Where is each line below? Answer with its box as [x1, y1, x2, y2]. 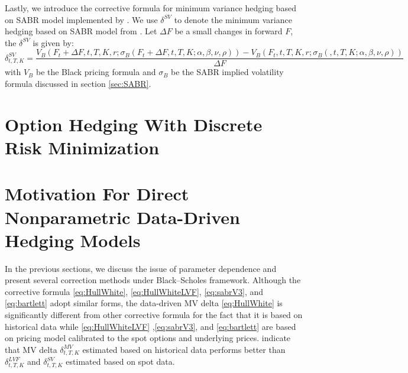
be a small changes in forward [174, 25, 283, 37]
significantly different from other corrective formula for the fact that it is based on [5, 309, 303, 321]
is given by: [33, 36, 74, 48]
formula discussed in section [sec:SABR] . [5, 77, 151, 90]
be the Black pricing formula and [35, 66, 156, 78]
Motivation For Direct [5, 181, 189, 206]
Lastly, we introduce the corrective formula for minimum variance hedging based [5, 2, 296, 14]
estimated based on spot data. [66, 355, 175, 368]
